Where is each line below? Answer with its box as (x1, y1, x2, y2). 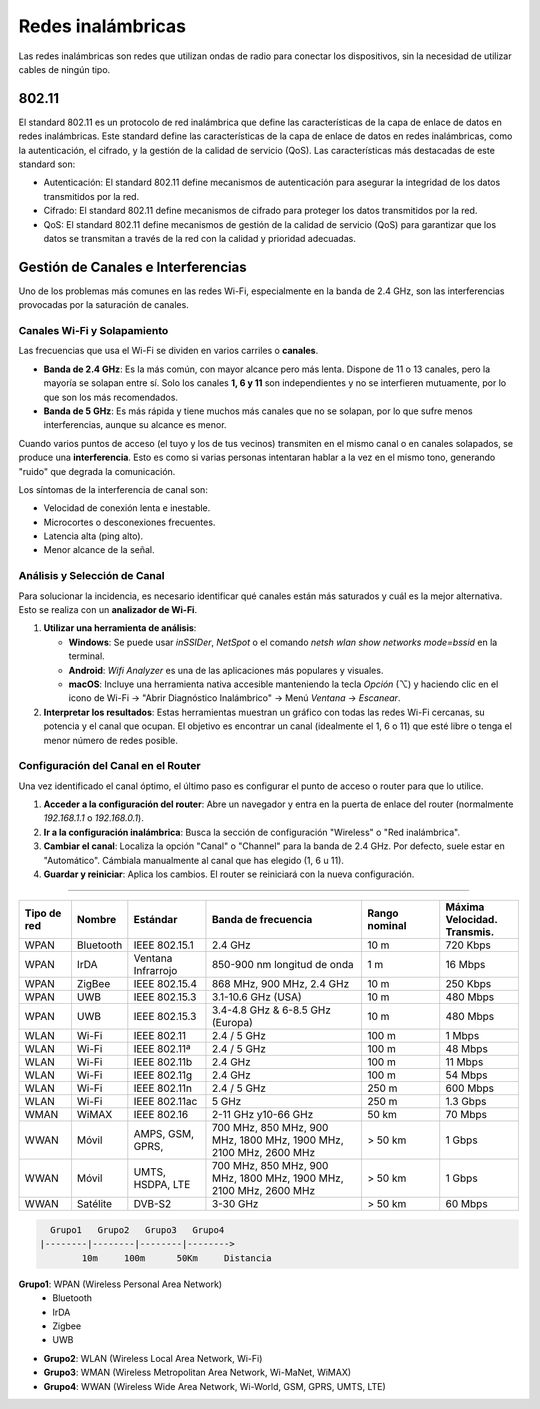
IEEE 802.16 (133, 1108, 189, 1122)
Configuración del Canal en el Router (18, 759, 201, 773)
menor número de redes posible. (43, 734, 179, 746)
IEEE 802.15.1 (133, 938, 194, 952)
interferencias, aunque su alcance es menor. (43, 419, 227, 431)
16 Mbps (445, 958, 486, 972)
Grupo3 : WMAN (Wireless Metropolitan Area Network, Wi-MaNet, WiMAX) (43, 1366, 352, 1379)
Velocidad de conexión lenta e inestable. (43, 502, 211, 514)
